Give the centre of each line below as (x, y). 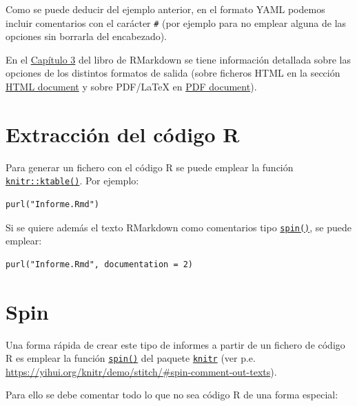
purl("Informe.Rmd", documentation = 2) (100, 264)
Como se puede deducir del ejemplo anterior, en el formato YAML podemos (165, 9)
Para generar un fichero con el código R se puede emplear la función (150, 167)
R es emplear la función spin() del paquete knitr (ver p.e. (131, 358)
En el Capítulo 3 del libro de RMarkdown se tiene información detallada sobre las (178, 59)
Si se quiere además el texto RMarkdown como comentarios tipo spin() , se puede (179, 227)
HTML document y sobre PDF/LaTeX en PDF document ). (131, 87)
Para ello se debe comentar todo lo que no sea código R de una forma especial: (172, 395)
